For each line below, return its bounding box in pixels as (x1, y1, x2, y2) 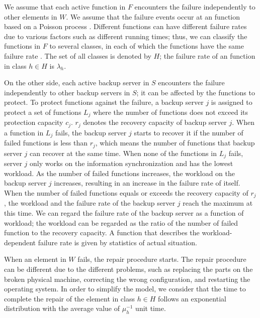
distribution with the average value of (4, 303, 120, 313)
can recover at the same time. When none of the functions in (30, 147, 217, 158)
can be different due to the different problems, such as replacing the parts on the (4, 264, 253, 274)
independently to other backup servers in (4, 87, 130, 97)
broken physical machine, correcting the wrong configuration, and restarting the (4, 273, 250, 284)
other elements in (4, 11, 57, 22)
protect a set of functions (4, 106, 81, 117)
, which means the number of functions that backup (95, 137, 255, 148)
